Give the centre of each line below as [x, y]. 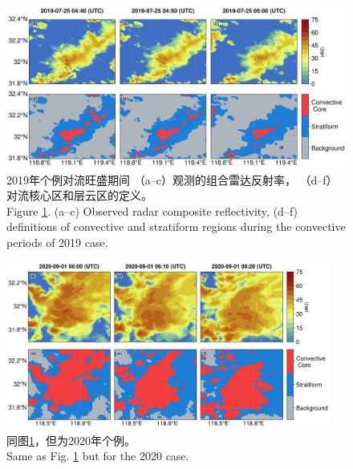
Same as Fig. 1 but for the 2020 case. [98, 456]
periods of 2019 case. [57, 243]
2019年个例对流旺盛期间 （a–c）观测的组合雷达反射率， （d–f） [172, 179]
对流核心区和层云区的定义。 [79, 195]
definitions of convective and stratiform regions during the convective [176, 226]
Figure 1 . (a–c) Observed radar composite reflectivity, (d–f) [152, 210]
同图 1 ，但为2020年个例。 [71, 440]
